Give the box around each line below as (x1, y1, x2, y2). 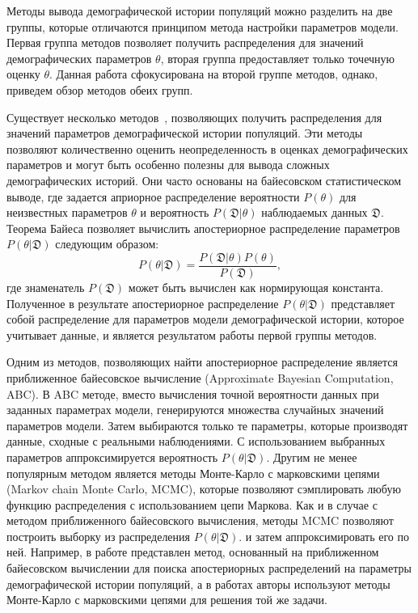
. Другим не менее (266, 448, 357, 465)
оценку (6, 66, 40, 82)
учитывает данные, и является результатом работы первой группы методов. (6, 326, 378, 343)
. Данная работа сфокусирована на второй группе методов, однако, (49, 66, 378, 82)
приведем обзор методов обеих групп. (6, 81, 193, 98)
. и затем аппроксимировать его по (239, 527, 409, 544)
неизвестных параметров (6, 204, 128, 221)
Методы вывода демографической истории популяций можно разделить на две (6, 2, 393, 19)
